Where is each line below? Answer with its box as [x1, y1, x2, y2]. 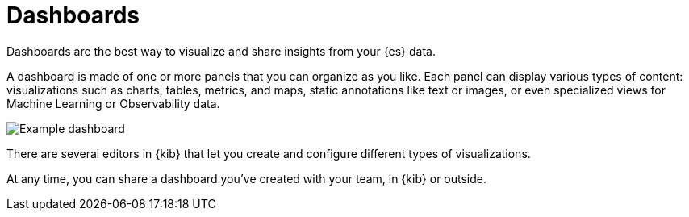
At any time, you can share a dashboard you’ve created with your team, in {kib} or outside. [6, 171, 486, 186]
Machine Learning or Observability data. [6, 96, 220, 111]
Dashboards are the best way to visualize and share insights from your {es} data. [6, 44, 436, 58]
